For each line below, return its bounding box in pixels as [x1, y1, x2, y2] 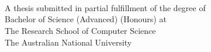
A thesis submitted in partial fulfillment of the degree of [5, 1, 206, 13]
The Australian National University [5, 36, 132, 48]
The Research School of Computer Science [5, 24, 156, 36]
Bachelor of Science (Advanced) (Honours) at [5, 13, 167, 25]
